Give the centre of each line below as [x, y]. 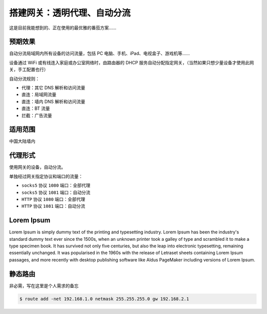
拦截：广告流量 [37, 115]
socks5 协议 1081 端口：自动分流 [56, 192]
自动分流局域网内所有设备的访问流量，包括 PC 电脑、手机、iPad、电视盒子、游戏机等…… [100, 53]
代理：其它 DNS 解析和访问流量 [53, 88]
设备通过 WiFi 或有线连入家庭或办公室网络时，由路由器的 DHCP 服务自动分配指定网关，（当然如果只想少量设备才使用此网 [132, 62]
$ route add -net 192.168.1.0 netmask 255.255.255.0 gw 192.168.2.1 [104, 299]
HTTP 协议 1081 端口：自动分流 [53, 206]
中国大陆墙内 [22, 141]
